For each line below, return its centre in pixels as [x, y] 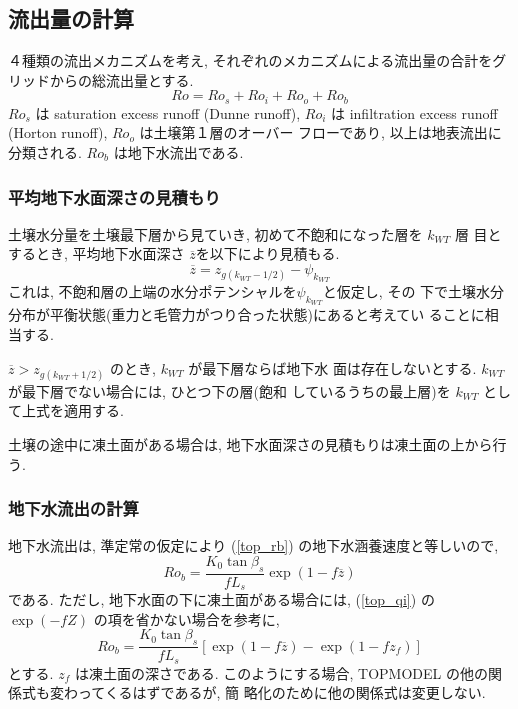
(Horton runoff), [58, 132]
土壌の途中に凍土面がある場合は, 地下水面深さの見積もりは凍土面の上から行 [257, 444]
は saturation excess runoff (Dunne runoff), [168, 112]
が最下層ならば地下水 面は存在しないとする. [332, 367]
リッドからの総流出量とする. [101, 79]
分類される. [45, 152]
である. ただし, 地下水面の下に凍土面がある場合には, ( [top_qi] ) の [221, 599]
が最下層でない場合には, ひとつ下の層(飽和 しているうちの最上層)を [229, 390]
